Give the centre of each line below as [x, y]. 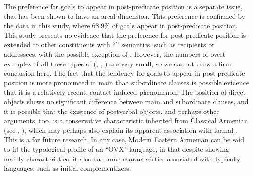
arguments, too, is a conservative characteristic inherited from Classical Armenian [126, 120]
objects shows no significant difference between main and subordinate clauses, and [126, 101]
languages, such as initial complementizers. [68, 168]
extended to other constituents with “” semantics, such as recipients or [109, 44]
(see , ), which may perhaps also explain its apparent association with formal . [121, 130]
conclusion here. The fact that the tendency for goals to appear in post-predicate [125, 73]
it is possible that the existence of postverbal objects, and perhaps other [112, 111]
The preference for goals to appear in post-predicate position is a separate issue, [123, 6]
